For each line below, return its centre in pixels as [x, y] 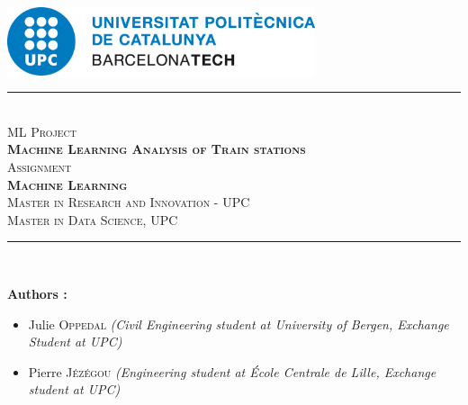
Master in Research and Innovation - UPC [129, 202]
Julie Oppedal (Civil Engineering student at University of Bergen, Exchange [238, 324]
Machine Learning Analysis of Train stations [157, 149]
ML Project [42, 131]
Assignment [40, 166]
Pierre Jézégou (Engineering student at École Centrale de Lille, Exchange [232, 371]
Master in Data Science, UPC [93, 219]
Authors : [37, 293]
